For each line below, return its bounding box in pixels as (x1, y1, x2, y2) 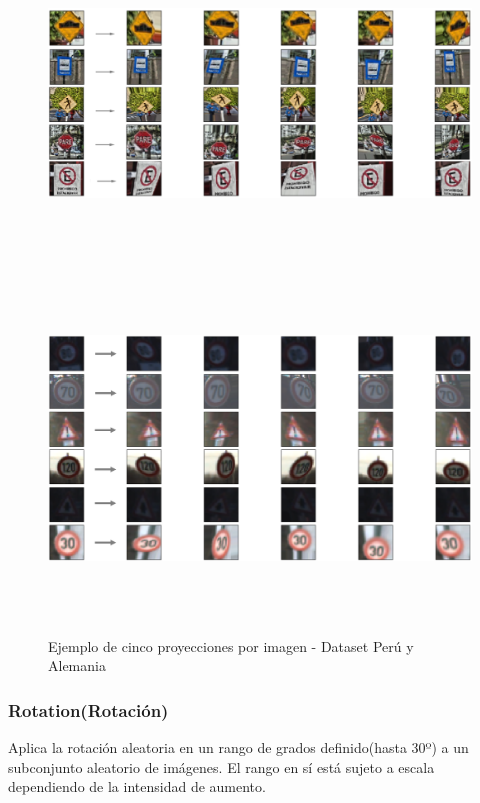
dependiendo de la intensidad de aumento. (8, 776, 266, 797)
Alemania (48, 655, 106, 676)
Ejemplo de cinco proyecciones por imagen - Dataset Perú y (48, 635, 414, 656)
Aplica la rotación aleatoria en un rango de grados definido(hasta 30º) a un (8, 736, 469, 757)
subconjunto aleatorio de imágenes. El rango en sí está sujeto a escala (8, 756, 435, 777)
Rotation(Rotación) (8, 697, 169, 722)
